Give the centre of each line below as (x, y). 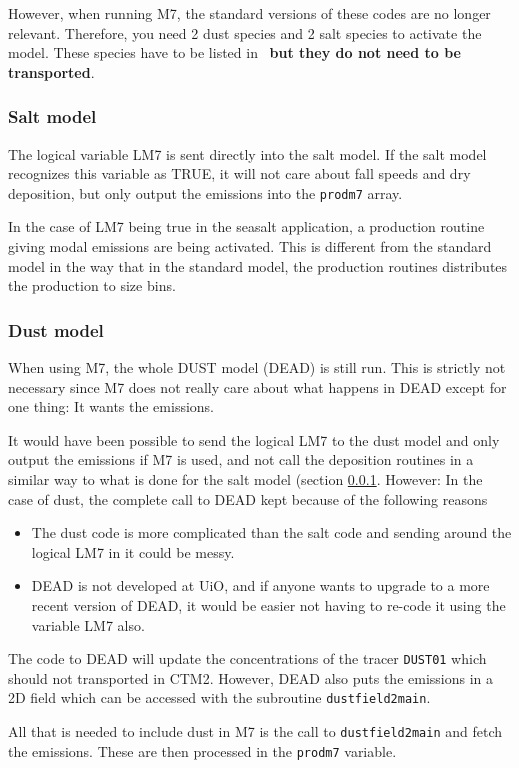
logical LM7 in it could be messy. (133, 551)
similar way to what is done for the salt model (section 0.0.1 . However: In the (245, 479)
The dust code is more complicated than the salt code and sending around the (271, 532)
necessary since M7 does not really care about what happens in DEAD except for (257, 386)
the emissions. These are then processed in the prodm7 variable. (202, 750)
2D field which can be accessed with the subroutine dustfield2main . (219, 697)
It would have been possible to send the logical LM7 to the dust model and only (254, 439)
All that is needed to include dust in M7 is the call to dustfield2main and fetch (255, 731)
